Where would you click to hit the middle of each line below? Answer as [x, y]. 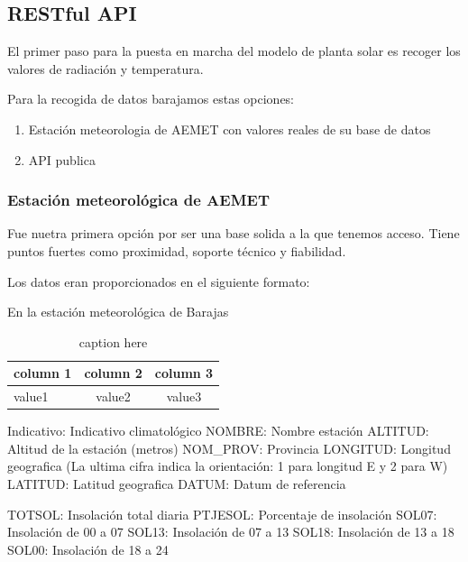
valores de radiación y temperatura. [106, 68]
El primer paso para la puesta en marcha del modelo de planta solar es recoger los [234, 51]
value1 [31, 396]
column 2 [113, 373]
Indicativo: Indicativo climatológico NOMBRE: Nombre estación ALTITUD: [218, 431]
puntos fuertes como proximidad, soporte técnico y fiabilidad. [177, 250]
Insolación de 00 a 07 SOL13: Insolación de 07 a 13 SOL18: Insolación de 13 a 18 [231, 532]
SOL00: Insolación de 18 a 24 [88, 549]
